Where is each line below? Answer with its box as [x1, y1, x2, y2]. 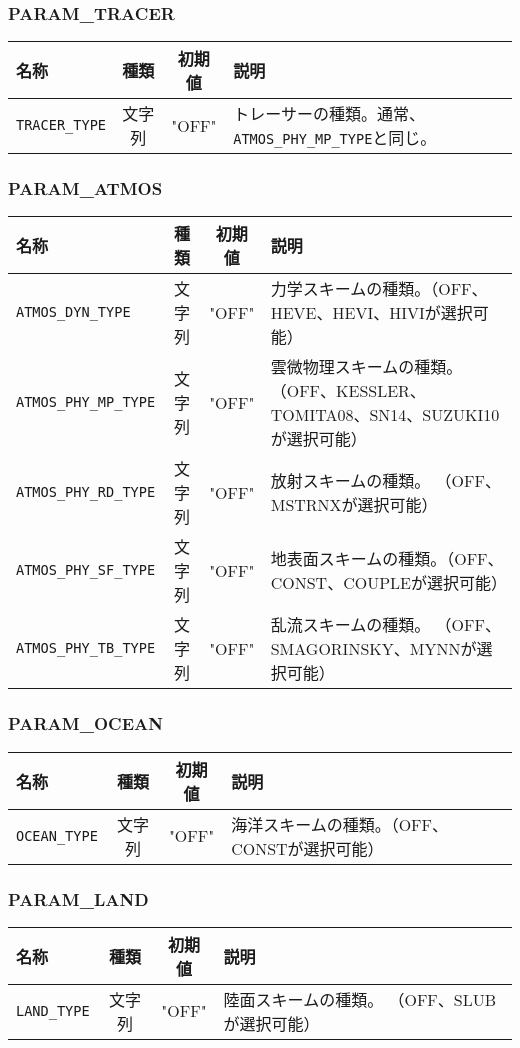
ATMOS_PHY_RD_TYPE [16, 484, 156, 501]
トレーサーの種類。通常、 [233, 102, 425, 126]
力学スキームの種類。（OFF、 [270, 277, 488, 301]
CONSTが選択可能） [231, 836, 384, 860]
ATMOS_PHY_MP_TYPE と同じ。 [233, 126, 437, 150]
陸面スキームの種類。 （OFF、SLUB [223, 987, 497, 1011]
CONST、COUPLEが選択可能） [270, 571, 507, 595]
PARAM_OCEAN [8, 711, 163, 736]
